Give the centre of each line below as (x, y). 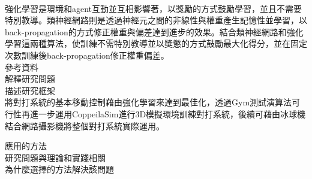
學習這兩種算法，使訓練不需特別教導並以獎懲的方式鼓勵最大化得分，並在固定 (156, 43)
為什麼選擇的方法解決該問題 (59, 169)
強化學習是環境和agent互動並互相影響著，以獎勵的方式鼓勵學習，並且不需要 (154, 8)
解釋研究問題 (30, 79)
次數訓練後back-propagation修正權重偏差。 (87, 55)
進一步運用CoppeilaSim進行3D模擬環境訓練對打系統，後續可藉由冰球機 (168, 113)
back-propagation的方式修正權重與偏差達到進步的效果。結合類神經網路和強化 (154, 31)
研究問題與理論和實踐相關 (55, 157)
